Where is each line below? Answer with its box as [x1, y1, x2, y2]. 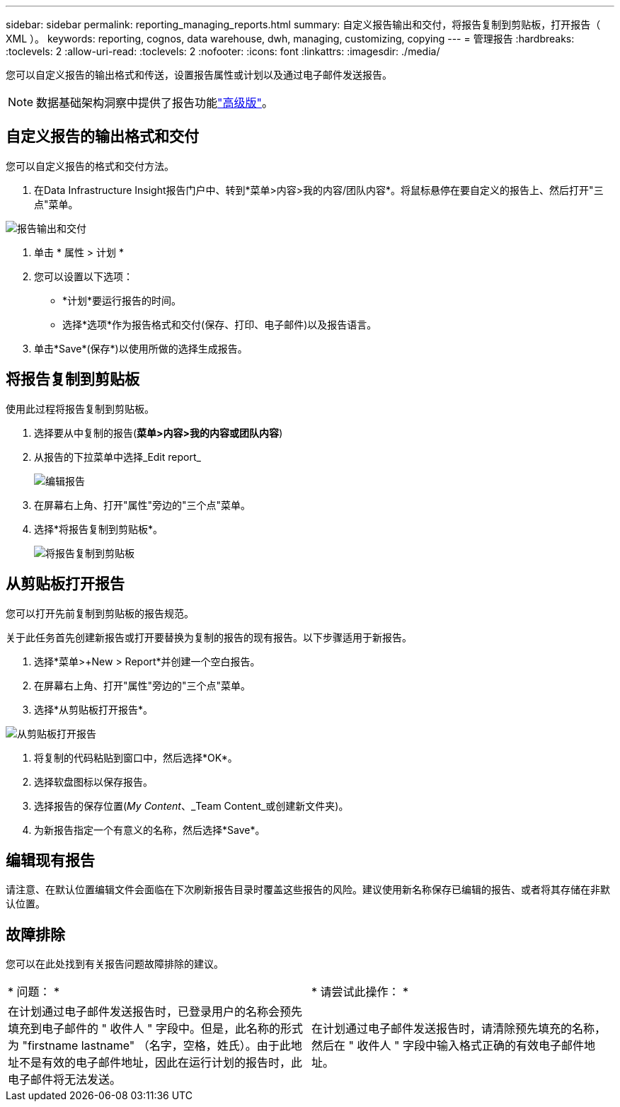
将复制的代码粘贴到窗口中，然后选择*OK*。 [34, 751, 238, 764]
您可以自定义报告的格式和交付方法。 [6, 159, 174, 172]
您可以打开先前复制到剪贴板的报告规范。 [6, 607, 194, 619]
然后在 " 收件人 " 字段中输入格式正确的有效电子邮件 [311, 1038, 584, 1053]
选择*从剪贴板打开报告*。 [34, 703, 154, 716]
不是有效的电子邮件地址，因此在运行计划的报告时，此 [19, 1055, 303, 1070]
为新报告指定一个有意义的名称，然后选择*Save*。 [34, 823, 265, 836]
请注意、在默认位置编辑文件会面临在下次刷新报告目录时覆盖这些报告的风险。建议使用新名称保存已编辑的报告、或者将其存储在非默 [6, 883, 610, 896]
